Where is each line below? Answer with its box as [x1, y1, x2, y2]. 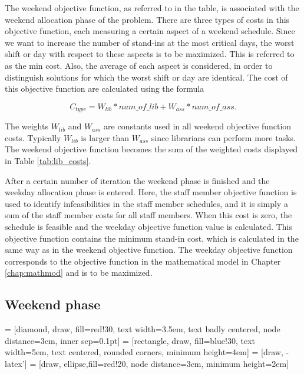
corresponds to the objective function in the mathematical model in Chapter [5, 255, 281, 267]
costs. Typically [5, 131, 61, 143]
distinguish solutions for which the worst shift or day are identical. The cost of [5, 71, 288, 83]
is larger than [81, 131, 130, 143]
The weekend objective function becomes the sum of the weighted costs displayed [5, 143, 298, 155]
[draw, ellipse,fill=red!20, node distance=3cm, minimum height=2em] [38, 357, 289, 369]
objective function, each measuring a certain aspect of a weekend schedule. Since [5, 25, 295, 37]
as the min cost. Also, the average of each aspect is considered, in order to [5, 59, 273, 71]
